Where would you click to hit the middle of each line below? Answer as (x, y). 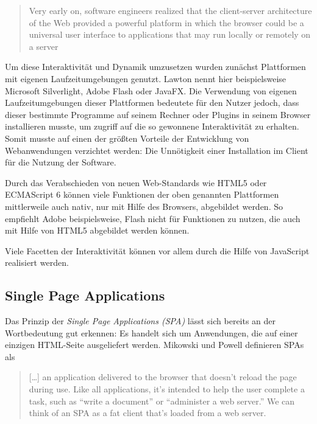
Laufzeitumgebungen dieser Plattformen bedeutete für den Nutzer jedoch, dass (152, 103)
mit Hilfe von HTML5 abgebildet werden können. (97, 230)
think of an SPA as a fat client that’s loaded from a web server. (148, 413)
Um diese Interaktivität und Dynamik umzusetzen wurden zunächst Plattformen (155, 67)
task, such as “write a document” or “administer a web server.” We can (162, 401)
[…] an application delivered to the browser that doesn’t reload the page (163, 377)
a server (44, 46)
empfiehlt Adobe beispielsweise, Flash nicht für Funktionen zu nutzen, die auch (153, 218)
